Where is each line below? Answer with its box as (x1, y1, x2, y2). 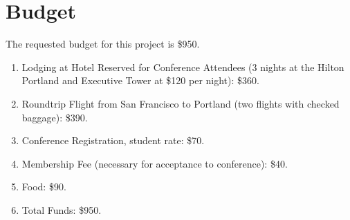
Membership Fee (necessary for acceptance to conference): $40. (21, 156, 288, 170)
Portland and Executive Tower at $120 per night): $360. (21, 73, 259, 88)
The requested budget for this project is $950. (6, 37, 200, 51)
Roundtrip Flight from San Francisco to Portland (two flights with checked (21, 96, 340, 110)
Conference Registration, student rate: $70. (21, 133, 205, 148)
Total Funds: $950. (21, 202, 102, 217)
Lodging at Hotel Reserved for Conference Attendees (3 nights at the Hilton (21, 59, 344, 74)
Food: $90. (21, 179, 66, 194)
